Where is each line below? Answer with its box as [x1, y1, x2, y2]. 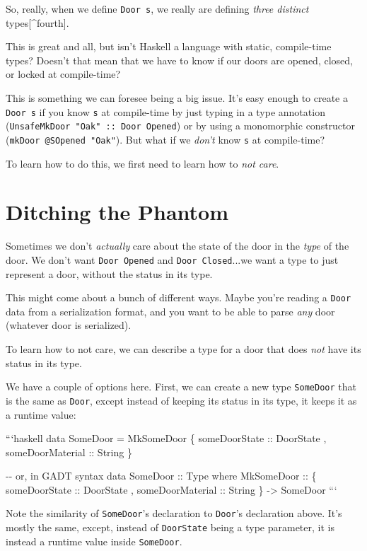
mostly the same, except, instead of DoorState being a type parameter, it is [6, 520, 334, 535]
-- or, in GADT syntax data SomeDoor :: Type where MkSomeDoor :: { [6, 468, 317, 483]
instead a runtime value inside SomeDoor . [6, 533, 182, 548]
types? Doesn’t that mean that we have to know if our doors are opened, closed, [6, 52, 353, 67]
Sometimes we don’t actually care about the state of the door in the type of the [6, 238, 349, 253]
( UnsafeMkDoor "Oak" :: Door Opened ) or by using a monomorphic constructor [6, 118, 356, 133]
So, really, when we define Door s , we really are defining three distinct [6, 1, 309, 16]
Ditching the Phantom [6, 197, 228, 226]
